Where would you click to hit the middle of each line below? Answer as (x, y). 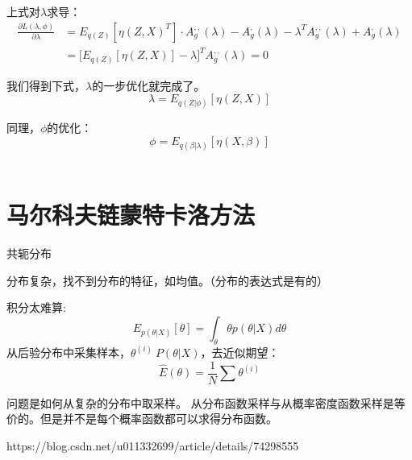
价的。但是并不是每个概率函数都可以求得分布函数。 (142, 419)
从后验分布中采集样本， (69, 352)
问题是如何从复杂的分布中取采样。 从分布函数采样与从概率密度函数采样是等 (206, 402)
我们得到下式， (46, 85)
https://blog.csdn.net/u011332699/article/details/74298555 (153, 445)
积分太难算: (36, 307)
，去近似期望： (240, 352)
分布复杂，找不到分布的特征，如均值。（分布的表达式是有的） (167, 280)
